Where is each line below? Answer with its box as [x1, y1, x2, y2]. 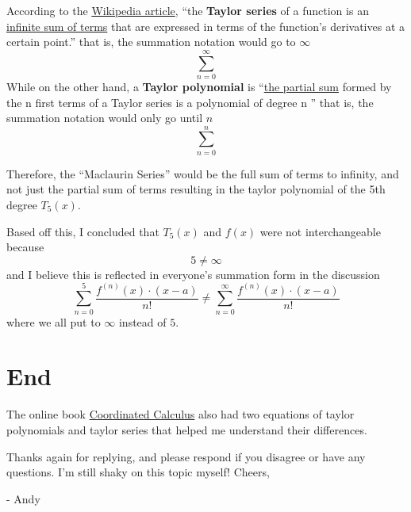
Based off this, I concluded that [6, 223, 159, 239]
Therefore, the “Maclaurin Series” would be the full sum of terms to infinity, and [6, 165, 399, 181]
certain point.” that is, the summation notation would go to [6, 33, 296, 50]
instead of [118, 313, 167, 330]
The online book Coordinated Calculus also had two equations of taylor [6, 406, 355, 422]
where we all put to [6, 313, 101, 330]
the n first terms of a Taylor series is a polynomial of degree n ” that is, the [6, 94, 374, 110]
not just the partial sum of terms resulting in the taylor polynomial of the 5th [6, 181, 386, 197]
